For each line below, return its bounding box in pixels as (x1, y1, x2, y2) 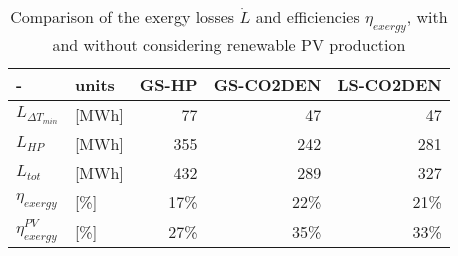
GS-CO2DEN (213, 73, 322, 97)
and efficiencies (255, 5, 360, 28)
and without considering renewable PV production (52, 33, 406, 57)
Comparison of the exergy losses (10, 5, 235, 28)
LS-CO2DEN (337, 73, 442, 97)
